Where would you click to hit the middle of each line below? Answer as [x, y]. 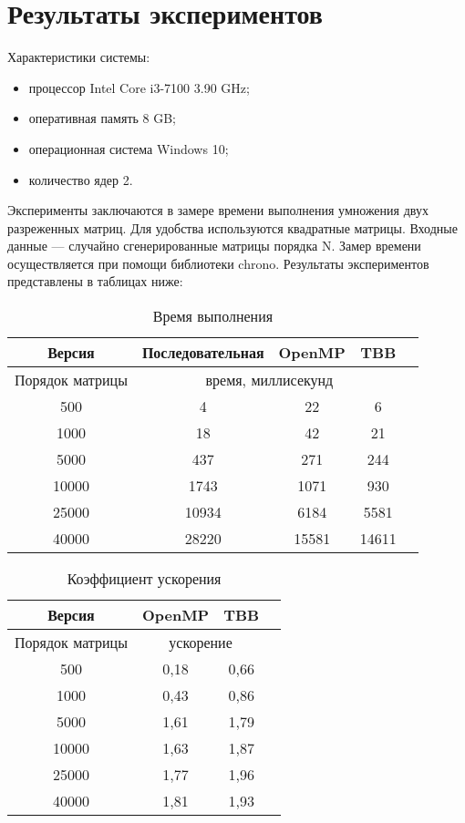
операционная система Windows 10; [129, 148]
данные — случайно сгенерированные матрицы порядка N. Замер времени [214, 246]
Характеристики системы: [79, 57]
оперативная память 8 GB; [103, 118]
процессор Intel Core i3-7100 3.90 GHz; [139, 87]
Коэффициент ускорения [144, 579]
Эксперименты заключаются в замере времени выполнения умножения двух [218, 210]
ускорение [201, 643]
